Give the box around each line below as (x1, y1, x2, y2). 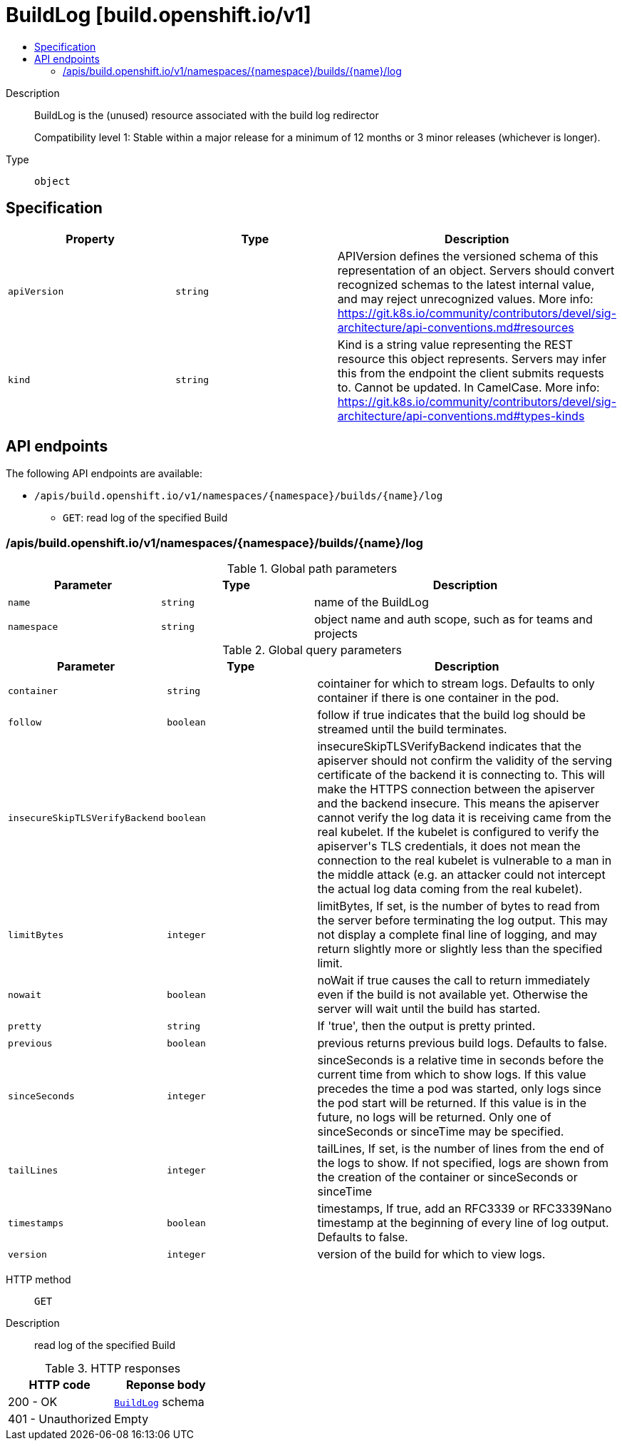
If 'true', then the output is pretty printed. (317, 1019, 536, 1034)
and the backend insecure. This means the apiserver (317, 796, 599, 811)
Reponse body (125, 1378, 206, 1392)
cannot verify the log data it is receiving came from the (317, 810, 611, 825)
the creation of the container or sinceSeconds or (317, 1170, 578, 1185)
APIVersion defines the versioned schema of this (337, 248, 598, 263)
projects (314, 626, 358, 641)
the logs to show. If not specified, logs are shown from (317, 1156, 609, 1171)
